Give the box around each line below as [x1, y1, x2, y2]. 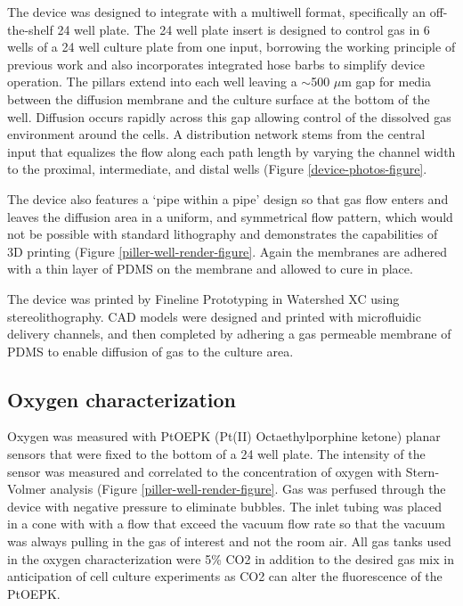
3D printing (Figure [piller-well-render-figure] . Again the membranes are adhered [7, 242, 447, 260]
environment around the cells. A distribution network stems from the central [7, 125, 426, 143]
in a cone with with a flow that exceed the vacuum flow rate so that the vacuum [7, 514, 446, 533]
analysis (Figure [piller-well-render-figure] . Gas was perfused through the [50, 479, 446, 498]
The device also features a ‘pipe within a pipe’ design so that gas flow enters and [7, 189, 449, 208]
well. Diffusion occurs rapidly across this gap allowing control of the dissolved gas [7, 107, 451, 126]
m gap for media [341, 72, 432, 91]
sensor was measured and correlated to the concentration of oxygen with [7, 462, 402, 480]
